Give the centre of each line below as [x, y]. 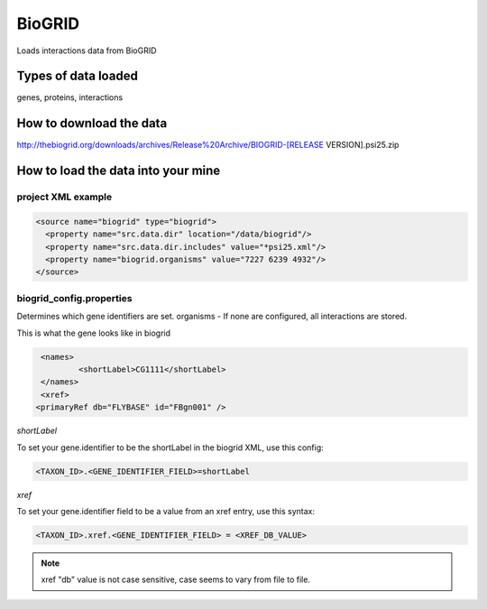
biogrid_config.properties [74, 298]
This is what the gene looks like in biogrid [94, 333]
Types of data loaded [78, 76]
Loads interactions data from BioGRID [87, 51]
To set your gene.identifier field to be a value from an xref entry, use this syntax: [166, 511]
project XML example [64, 197]
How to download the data [92, 123]
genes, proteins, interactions [70, 97]
